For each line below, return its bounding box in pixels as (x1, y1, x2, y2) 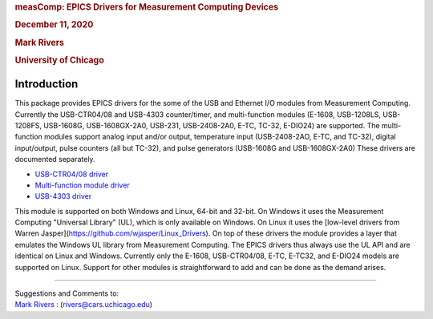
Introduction (14, 77, 79, 91)
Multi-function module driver (34, 180, 130, 190)
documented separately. (14, 155, 95, 164)
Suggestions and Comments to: (14, 289, 119, 298)
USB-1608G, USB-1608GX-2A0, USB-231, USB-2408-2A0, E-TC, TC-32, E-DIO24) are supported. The (42, 120, 380, 130)
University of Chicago (14, 55, 104, 66)
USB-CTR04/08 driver (34, 169, 109, 179)
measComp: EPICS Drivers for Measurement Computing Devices (14, 2, 279, 12)
